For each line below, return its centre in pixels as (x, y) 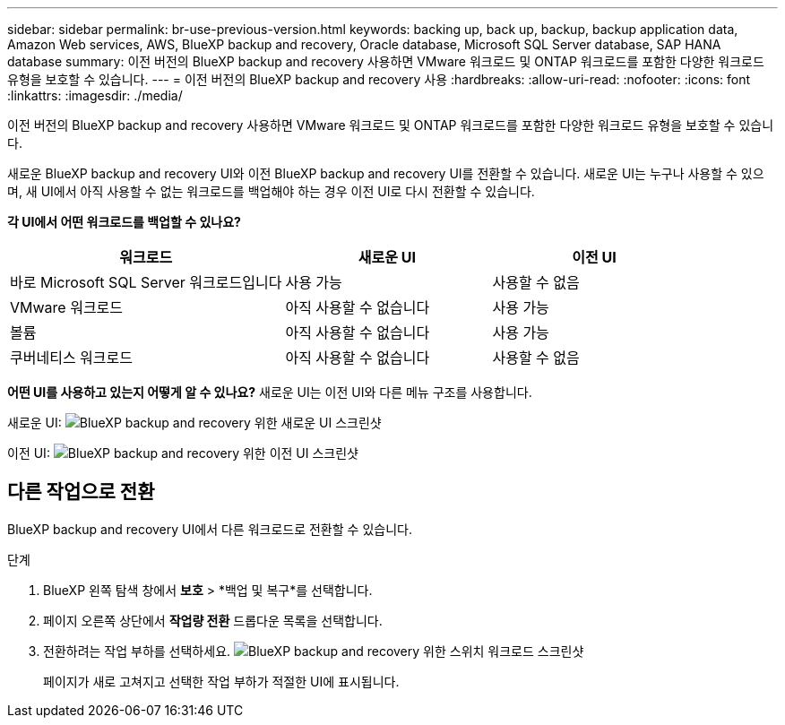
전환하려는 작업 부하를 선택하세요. (137, 651)
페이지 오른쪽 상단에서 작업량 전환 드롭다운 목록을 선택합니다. (213, 620)
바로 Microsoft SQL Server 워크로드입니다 (146, 282)
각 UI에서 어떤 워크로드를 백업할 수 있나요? (124, 222)
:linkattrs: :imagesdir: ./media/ (95, 95)
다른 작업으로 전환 (81, 492)
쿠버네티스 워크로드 (71, 358)
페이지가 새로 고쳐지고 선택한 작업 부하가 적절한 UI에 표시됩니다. (221, 681)
